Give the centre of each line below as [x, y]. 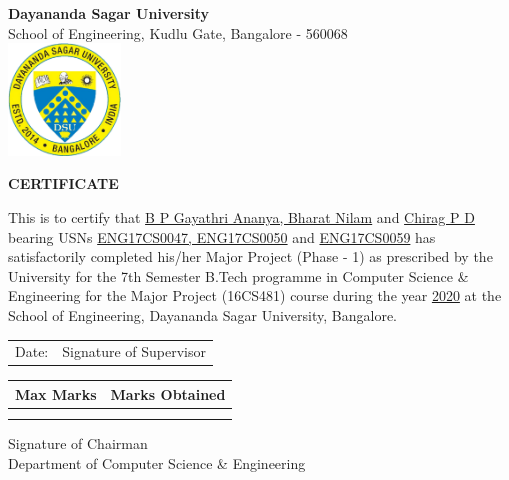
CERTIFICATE [63, 183]
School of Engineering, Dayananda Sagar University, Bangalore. [202, 314]
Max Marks [56, 393]
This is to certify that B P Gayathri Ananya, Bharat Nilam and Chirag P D [241, 216]
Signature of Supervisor [134, 351]
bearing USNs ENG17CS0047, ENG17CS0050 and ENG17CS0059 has [222, 236]
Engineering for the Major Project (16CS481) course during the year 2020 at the [255, 295]
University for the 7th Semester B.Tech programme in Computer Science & [238, 275]
